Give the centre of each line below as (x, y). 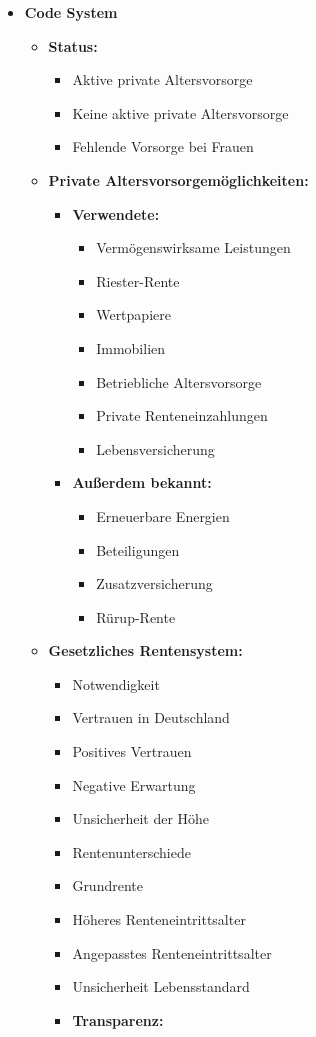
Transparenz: (118, 1019)
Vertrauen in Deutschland (151, 717)
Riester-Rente (138, 280)
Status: (73, 45)
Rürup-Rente (136, 616)
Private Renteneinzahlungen (182, 415)
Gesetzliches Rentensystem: (145, 650)
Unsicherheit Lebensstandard (161, 986)
